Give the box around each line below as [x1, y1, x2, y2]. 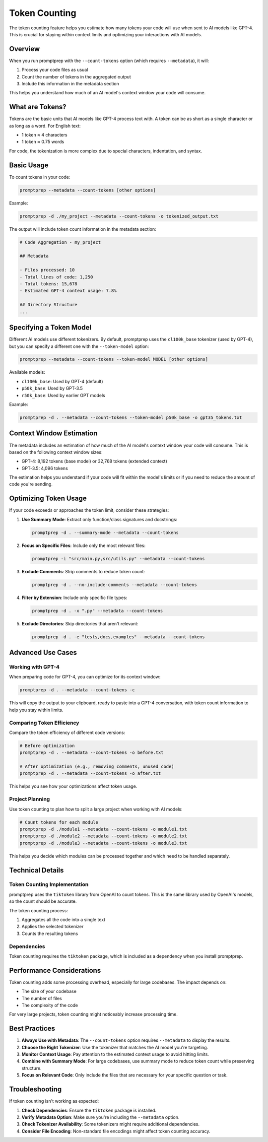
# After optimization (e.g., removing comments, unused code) [19, 764, 174, 769]
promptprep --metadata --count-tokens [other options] [19, 187, 156, 193]
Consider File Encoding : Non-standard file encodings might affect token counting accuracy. [21, 1128, 210, 1134]
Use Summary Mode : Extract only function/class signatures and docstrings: [21, 516, 178, 522]
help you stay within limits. [9, 707, 64, 713]
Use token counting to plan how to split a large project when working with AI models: [9, 806, 183, 812]
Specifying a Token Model [9, 323, 92, 332]
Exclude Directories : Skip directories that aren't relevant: [21, 620, 138, 626]
